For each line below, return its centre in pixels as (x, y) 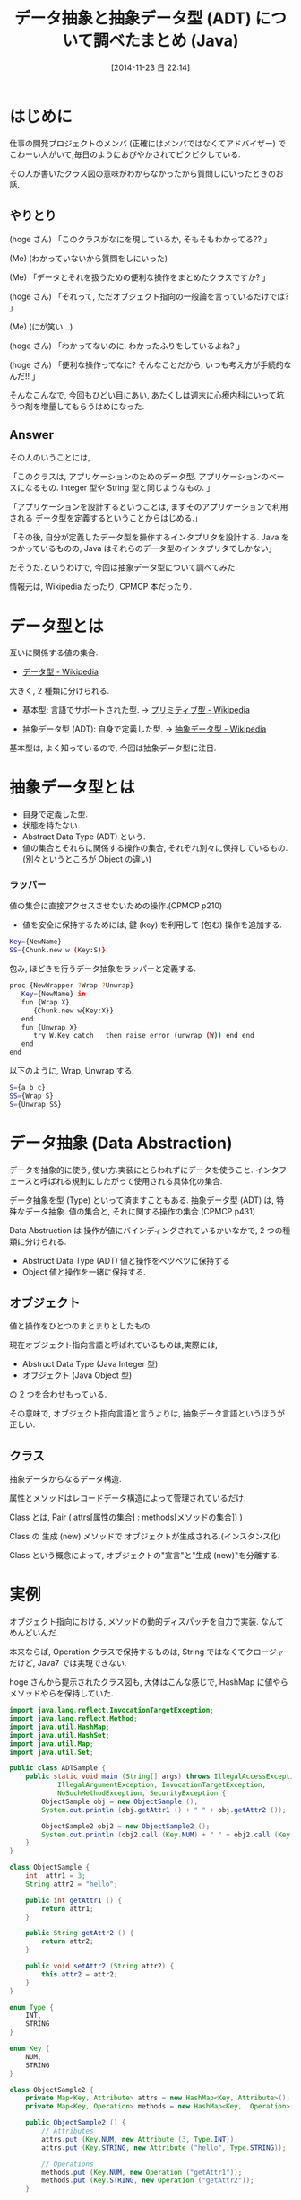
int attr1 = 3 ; (56, 1876)
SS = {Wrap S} (31, 1096)
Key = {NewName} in (54, 994)
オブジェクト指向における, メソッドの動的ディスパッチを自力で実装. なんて (147, 1622)
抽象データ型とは (73, 788)
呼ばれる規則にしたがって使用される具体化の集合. (131, 1180)
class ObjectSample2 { (52, 2090)
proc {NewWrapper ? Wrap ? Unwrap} (72, 986)
